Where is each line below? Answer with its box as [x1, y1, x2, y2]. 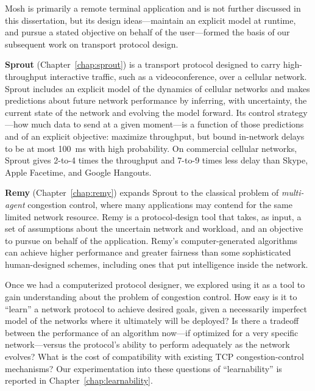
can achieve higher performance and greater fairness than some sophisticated [5, 246, 291, 259]
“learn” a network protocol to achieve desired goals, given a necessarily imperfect [5, 302, 307, 315]
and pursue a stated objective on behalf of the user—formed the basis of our [5, 26, 290, 38]
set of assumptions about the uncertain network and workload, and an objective [5, 222, 303, 235]
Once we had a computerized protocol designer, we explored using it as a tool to [5, 278, 305, 291]
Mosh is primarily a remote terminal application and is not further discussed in [5, 2, 301, 14]
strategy [277, 106, 308, 118]
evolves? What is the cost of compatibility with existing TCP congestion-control [5, 350, 304, 363]
